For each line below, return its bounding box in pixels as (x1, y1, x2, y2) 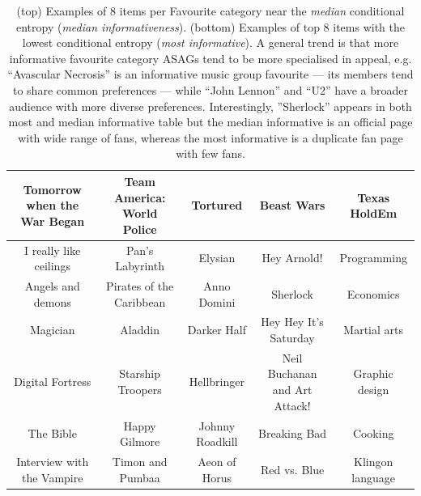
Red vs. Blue (260, 460, 325, 477)
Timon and (112, 452, 168, 469)
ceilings (34, 257, 70, 274)
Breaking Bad (258, 425, 327, 442)
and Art (272, 381, 313, 398)
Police (122, 220, 157, 237)
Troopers (117, 381, 162, 398)
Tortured (191, 197, 243, 214)
